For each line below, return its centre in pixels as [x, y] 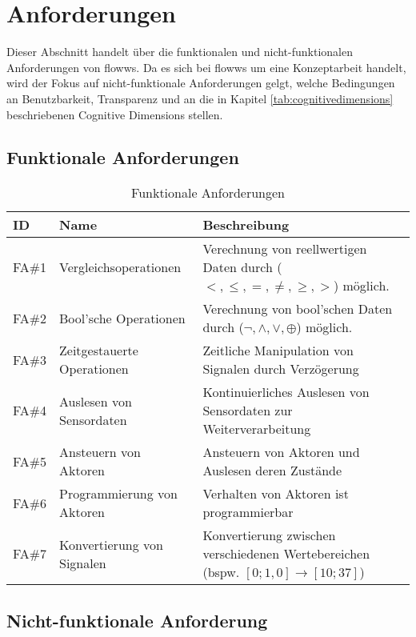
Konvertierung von [111, 544]
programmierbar [248, 512]
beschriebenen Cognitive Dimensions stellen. [115, 114]
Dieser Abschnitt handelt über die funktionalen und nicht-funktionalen [180, 52]
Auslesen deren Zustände [272, 471]
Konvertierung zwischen [269, 535]
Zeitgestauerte [99, 351]
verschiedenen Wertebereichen [286, 554]
